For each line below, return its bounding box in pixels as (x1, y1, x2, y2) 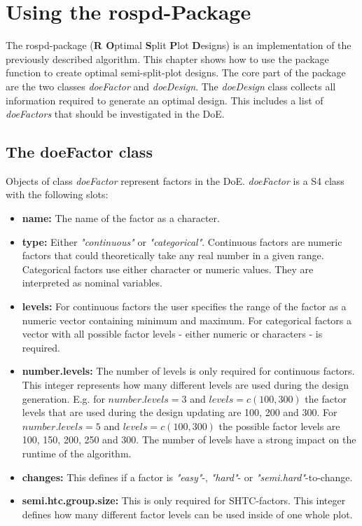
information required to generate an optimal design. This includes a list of (6, 92, 323, 107)
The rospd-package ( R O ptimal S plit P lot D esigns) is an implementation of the (6, 38, 351, 53)
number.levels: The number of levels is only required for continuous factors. (22, 364, 355, 378)
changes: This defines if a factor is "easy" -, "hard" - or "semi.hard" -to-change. (22, 469, 353, 484)
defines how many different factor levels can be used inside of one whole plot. (22, 506, 353, 521)
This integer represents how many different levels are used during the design (22, 378, 349, 392)
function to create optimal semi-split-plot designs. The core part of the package (6, 65, 346, 80)
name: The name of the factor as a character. (22, 211, 220, 226)
